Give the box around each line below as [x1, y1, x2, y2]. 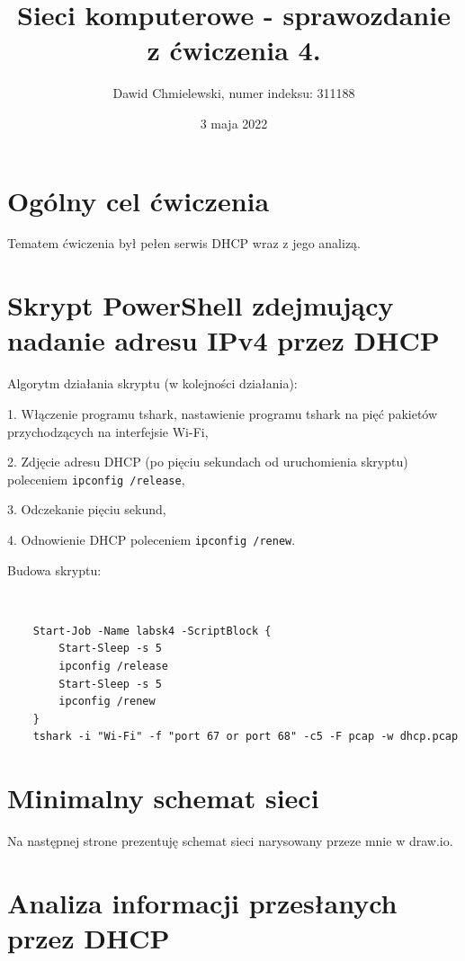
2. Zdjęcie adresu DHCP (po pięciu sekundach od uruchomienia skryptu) [7, 452, 408, 471]
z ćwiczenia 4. [147, 31, 321, 68]
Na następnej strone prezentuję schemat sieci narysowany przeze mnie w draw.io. [7, 832, 453, 850]
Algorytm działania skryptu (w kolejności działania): [7, 374, 298, 393]
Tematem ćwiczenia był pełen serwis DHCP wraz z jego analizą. [7, 234, 362, 253]
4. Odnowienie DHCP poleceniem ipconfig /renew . [7, 529, 296, 548]
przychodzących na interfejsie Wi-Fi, [7, 422, 209, 440]
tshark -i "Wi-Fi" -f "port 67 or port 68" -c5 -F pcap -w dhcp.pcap [32, 730, 459, 743]
